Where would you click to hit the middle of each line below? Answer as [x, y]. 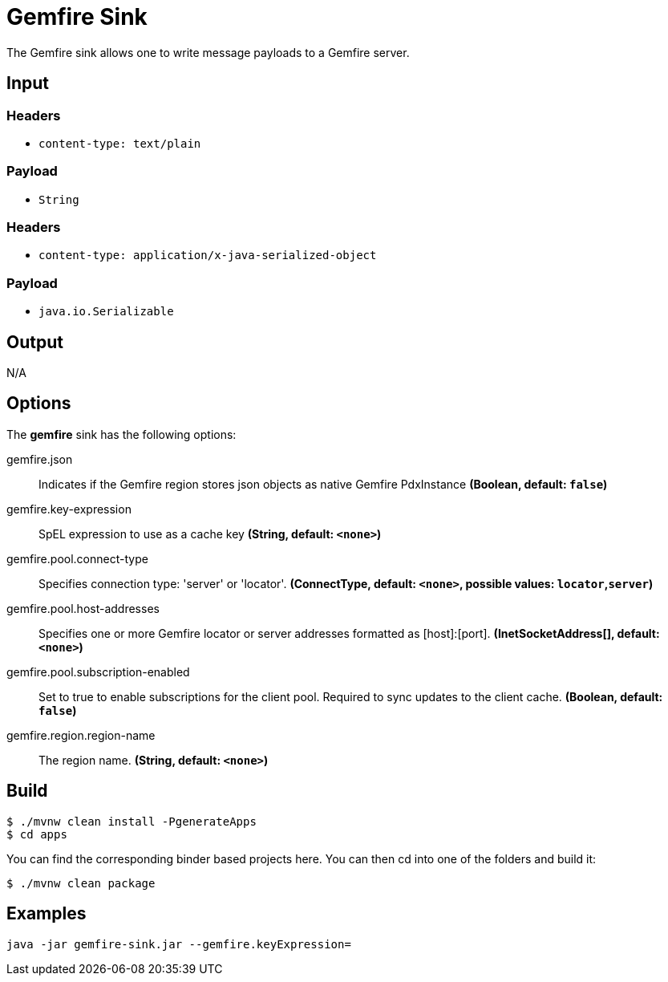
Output [35, 342]
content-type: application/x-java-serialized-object [208, 256]
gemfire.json [40, 459]
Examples [47, 914]
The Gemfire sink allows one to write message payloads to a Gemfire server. [208, 52]
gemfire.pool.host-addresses [83, 608]
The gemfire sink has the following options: [121, 434]
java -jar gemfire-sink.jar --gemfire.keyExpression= [179, 944]
